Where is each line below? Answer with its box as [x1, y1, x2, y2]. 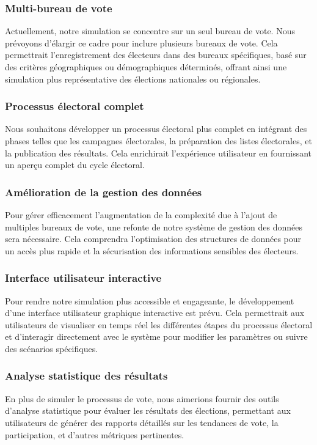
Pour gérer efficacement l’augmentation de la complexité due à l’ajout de [5, 208, 277, 221]
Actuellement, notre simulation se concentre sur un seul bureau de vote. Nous [5, 24, 295, 37]
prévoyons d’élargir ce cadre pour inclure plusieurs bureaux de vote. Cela [5, 36, 278, 49]
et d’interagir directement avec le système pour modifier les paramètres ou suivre [5, 330, 308, 343]
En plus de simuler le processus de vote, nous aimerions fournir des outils [5, 392, 279, 405]
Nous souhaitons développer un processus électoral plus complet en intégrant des [5, 122, 307, 135]
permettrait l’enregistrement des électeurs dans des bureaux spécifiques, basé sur [5, 48, 307, 61]
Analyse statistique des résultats [5, 368, 168, 383]
